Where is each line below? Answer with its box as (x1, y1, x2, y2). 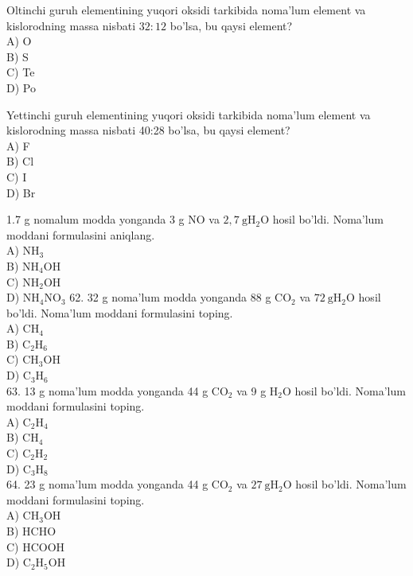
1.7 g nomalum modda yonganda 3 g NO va (6, 211, 220, 228)
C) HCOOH (6, 538, 65, 555)
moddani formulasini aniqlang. (6, 226, 155, 243)
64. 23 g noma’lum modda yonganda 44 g (6, 476, 208, 492)
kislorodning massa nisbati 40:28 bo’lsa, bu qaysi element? (6, 122, 290, 138)
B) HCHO (6, 523, 56, 539)
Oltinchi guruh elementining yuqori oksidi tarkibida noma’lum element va (6, 2, 366, 18)
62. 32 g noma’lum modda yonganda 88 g (69, 289, 271, 306)
